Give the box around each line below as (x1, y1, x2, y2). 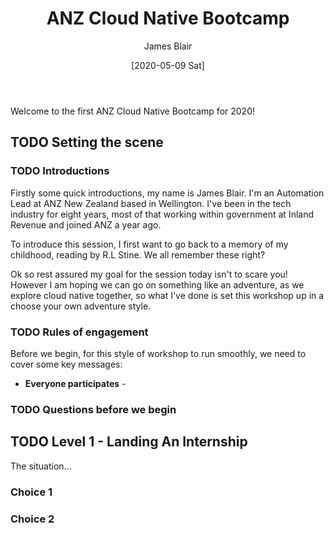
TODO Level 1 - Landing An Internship (10, 433, 248, 451)
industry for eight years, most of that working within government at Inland (10, 208, 314, 220)
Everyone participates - (24, 377, 127, 389)
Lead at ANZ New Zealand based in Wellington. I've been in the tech (10, 197, 292, 209)
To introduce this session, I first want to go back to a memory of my (10, 238, 289, 250)
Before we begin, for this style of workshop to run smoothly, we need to (10, 347, 307, 359)
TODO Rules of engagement (10, 325, 149, 339)
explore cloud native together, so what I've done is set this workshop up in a (10, 289, 325, 301)
